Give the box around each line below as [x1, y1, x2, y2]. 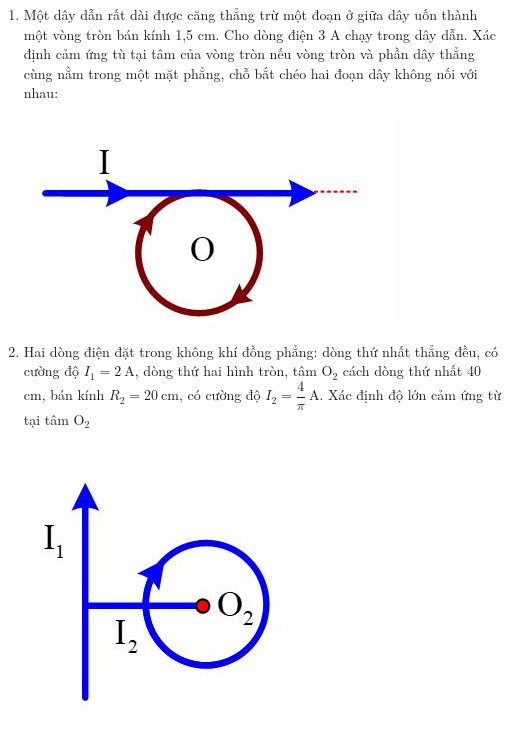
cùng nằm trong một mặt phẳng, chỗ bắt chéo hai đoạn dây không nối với [23, 62, 478, 83]
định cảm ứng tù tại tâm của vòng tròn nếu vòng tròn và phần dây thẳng [23, 43, 475, 64]
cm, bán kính [23, 384, 105, 405]
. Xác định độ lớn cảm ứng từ [319, 384, 501, 405]
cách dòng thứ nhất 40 [342, 360, 481, 381]
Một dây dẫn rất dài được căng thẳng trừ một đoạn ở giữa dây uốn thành [23, 4, 478, 24]
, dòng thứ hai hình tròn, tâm [134, 360, 317, 381]
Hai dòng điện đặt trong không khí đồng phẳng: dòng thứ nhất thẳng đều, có [23, 340, 498, 361]
